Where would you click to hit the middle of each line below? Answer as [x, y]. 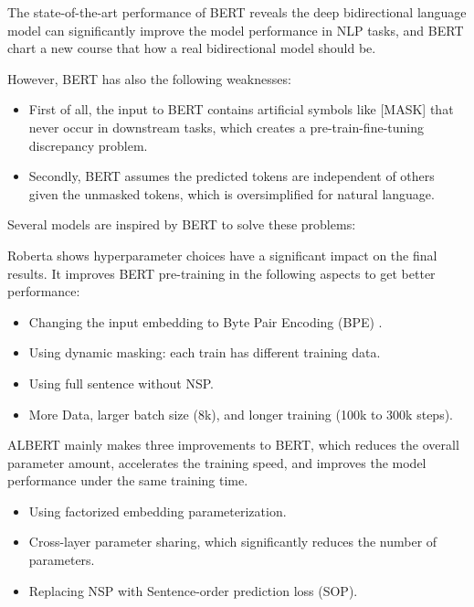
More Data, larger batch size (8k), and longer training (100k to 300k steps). [241, 414]
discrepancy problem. [88, 145]
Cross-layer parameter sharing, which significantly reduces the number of [233, 542]
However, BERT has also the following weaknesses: [149, 78]
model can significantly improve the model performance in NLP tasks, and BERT [236, 30]
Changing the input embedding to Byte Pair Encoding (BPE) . [205, 321]
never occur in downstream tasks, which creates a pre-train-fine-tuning [226, 127]
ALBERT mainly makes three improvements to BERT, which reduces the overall [233, 445]
